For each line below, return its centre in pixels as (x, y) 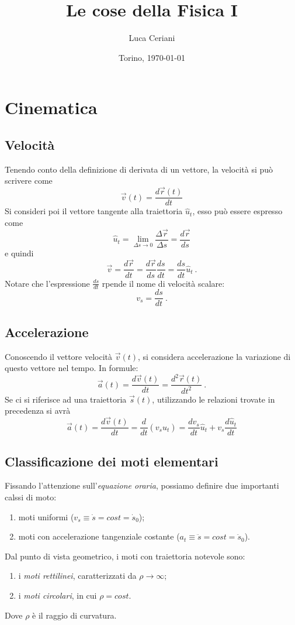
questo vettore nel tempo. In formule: (72, 368)
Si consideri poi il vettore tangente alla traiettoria (94, 211)
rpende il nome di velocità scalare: (163, 283)
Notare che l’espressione (47, 283)
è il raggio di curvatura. (74, 615)
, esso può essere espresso (237, 211)
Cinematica (51, 107)
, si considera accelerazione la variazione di (214, 356)
